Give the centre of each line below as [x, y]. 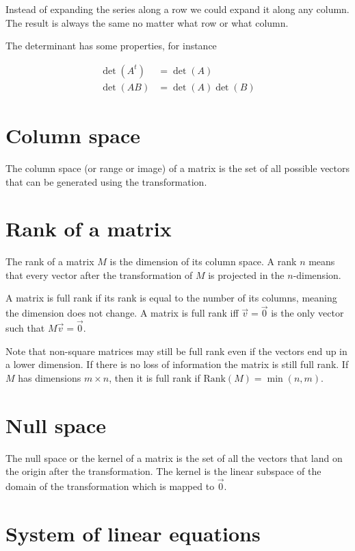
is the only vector [307, 313]
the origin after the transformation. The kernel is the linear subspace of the [163, 471]
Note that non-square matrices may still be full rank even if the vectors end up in [176, 351]
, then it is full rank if [155, 377]
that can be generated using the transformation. [106, 181]
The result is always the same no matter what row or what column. [147, 22]
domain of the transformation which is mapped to [110, 486]
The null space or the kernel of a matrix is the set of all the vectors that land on [174, 457]
